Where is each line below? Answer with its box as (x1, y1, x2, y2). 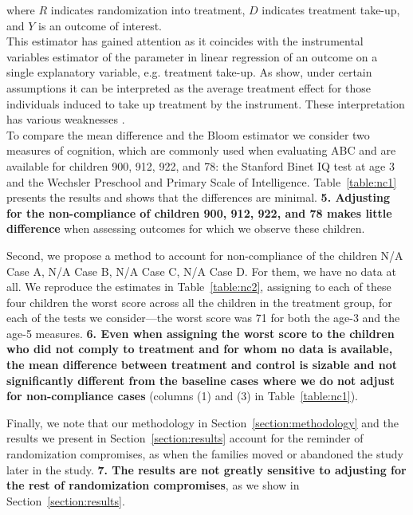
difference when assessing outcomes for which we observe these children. (6, 220, 365, 237)
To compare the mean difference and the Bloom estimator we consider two (6, 126, 370, 143)
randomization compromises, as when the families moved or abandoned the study (6, 446, 403, 462)
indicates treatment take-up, (262, 2, 400, 18)
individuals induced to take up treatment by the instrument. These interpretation (6, 95, 405, 112)
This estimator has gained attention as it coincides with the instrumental (6, 33, 364, 49)
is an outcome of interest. (38, 17, 162, 33)
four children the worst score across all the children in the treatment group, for (6, 293, 392, 310)
